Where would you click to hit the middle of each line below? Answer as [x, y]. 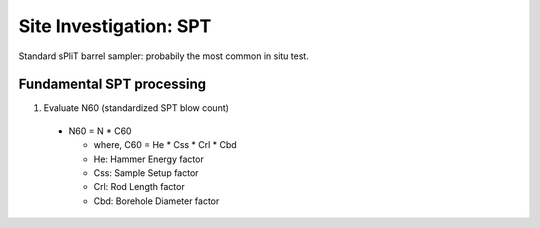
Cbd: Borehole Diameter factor [156, 201]
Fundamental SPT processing [112, 84]
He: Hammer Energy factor [148, 159]
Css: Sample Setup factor [146, 173]
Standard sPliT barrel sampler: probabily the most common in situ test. [163, 56]
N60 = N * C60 [100, 131]
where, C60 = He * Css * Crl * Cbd [165, 145]
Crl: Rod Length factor [139, 187]
